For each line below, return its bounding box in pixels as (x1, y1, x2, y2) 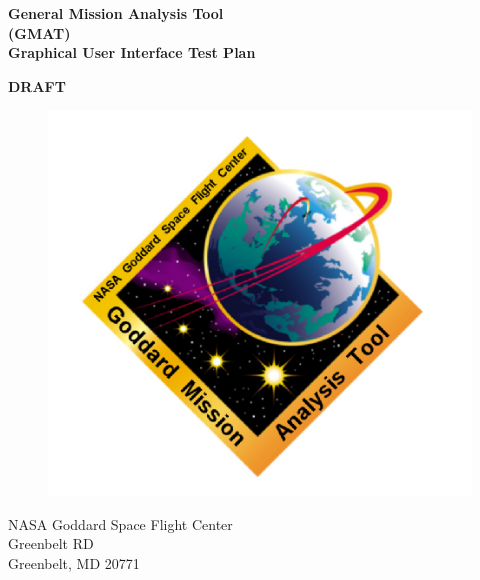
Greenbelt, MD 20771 (8, 552, 140, 573)
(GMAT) (8, 22, 71, 43)
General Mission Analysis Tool (8, 3, 224, 23)
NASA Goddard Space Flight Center (8, 513, 233, 534)
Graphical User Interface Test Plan (8, 42, 256, 63)
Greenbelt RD (8, 533, 94, 554)
